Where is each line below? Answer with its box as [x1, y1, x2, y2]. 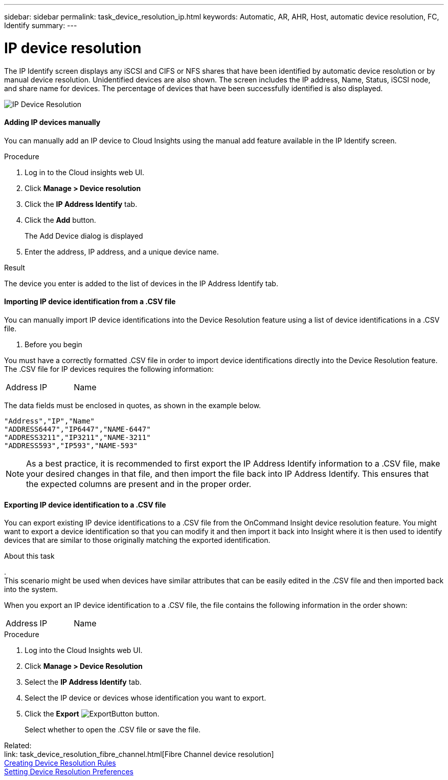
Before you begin [25, 340, 82, 349]
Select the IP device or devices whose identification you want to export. [25, 693, 266, 703]
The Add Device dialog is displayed [25, 231, 143, 240]
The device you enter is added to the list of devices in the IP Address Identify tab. [4, 279, 278, 288]
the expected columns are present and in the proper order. [26, 478, 252, 489]
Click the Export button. [25, 709, 160, 719]
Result [4, 263, 25, 272]
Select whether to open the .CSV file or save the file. [25, 725, 201, 734]
